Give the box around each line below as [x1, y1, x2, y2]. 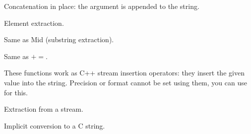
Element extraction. [4, 17, 64, 28]
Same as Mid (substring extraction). [4, 34, 114, 45]
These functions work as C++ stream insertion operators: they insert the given [4, 67, 245, 78]
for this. [4, 87, 28, 97]
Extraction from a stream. [4, 104, 83, 114]
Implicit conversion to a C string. [4, 120, 105, 131]
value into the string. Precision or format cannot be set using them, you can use [4, 77, 247, 87]
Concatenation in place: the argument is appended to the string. [4, 1, 199, 11]
